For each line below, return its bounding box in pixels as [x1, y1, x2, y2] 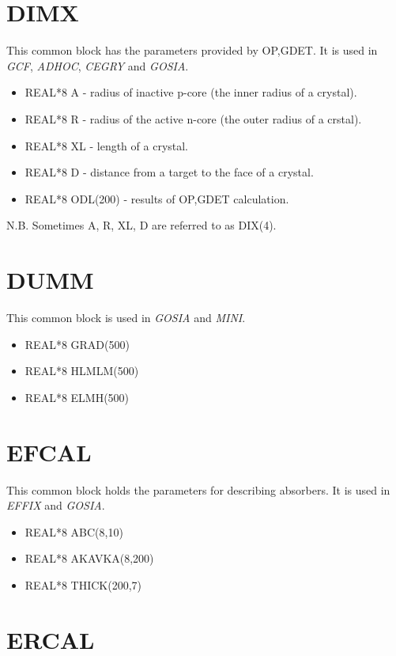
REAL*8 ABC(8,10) [25, 523, 123, 540]
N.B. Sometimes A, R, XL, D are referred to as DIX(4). [6, 217, 277, 233]
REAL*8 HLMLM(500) [25, 362, 139, 379]
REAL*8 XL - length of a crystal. [25, 137, 189, 154]
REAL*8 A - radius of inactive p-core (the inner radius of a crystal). [25, 84, 357, 100]
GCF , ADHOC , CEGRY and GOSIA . [6, 57, 189, 74]
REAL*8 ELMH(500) [25, 389, 130, 405]
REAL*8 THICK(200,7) [25, 576, 141, 593]
